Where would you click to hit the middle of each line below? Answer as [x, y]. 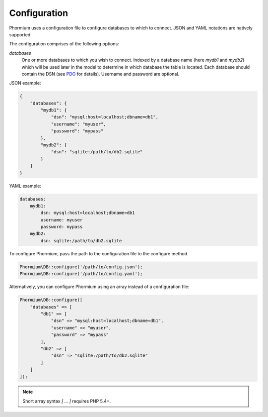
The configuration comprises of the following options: [64, 44]
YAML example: [25, 186]
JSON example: [25, 83]
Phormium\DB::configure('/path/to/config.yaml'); [81, 274]
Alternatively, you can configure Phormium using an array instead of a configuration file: [99, 287]
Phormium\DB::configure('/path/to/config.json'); [81, 267]
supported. [20, 34]
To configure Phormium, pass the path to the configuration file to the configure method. [99, 253]
